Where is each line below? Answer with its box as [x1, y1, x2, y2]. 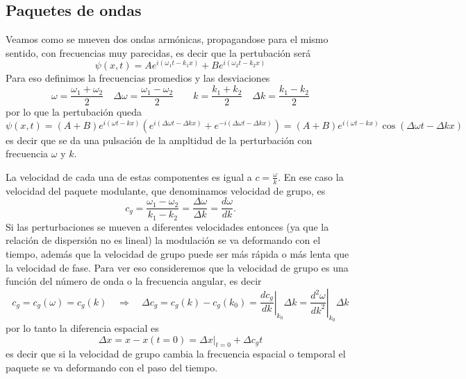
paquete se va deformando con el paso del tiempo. [6, 360, 218, 374]
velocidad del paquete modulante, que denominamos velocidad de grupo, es [6, 183, 326, 197]
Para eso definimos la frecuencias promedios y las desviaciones [6, 71, 270, 85]
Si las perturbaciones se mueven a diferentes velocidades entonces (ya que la [6, 219, 329, 233]
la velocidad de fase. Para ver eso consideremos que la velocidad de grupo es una [6, 260, 349, 274]
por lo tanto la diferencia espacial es [6, 321, 159, 335]
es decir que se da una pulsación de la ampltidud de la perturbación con [6, 132, 313, 147]
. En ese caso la [278, 169, 344, 184]
